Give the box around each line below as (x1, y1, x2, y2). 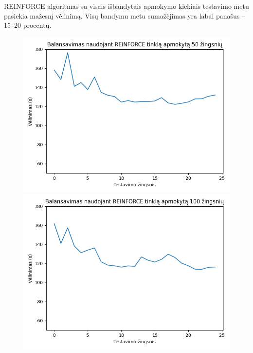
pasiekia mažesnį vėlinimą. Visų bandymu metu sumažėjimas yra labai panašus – (4, 10, 246, 20)
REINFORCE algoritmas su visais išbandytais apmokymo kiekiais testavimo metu (4, 1, 249, 11)
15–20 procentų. (4, 20, 52, 30)
